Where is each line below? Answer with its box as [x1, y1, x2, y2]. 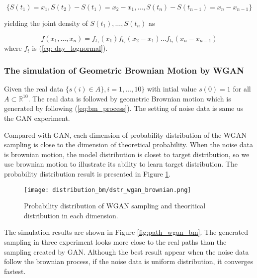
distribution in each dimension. [24, 210, 118, 220]
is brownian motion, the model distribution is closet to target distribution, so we [4, 149, 250, 159]
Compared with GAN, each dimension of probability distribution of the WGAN [4, 129, 247, 140]
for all [233, 84, 251, 94]
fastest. [4, 266, 26, 276]
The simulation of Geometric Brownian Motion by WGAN [4, 64, 244, 76]
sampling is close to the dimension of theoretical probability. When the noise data [4, 139, 253, 150]
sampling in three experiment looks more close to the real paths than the [4, 237, 227, 247]
